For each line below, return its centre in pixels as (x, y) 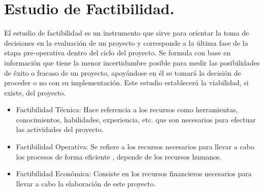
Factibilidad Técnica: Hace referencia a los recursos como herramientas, (127, 109)
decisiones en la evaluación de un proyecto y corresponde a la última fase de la (126, 42)
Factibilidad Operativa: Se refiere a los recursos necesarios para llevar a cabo (135, 147)
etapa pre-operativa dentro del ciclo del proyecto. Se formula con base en (117, 53)
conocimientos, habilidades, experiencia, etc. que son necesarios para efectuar (136, 119)
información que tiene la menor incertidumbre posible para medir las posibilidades (132, 62)
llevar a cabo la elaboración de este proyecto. (86, 183)
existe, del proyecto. (35, 92)
